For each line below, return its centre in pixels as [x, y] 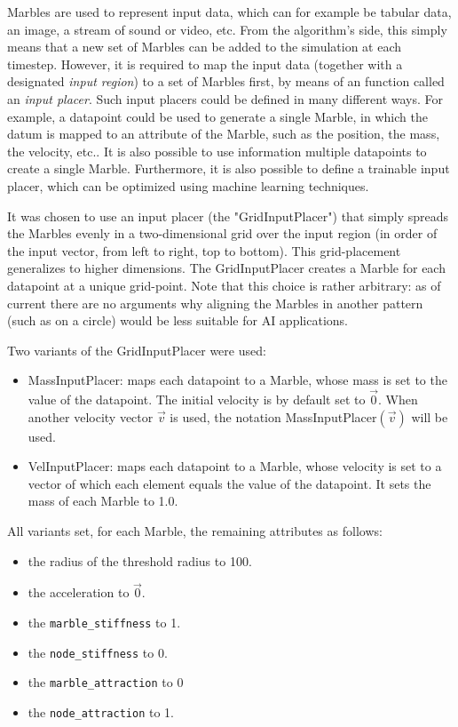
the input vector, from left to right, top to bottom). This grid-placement [204, 250]
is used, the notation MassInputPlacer [273, 416]
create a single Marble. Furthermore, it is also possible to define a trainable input [229, 168]
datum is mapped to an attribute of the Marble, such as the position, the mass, [224, 134]
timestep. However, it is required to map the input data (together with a [205, 64]
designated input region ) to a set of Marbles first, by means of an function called [226, 81]
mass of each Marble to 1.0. [103, 501]
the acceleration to [79, 592]
